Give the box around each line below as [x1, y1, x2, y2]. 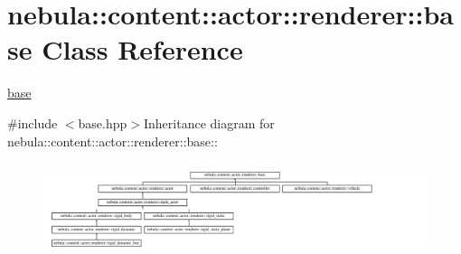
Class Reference [42, 31, 243, 68]
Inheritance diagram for [143, 113, 275, 132]
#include [7, 113, 58, 132]
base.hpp [78, 113, 127, 132]
